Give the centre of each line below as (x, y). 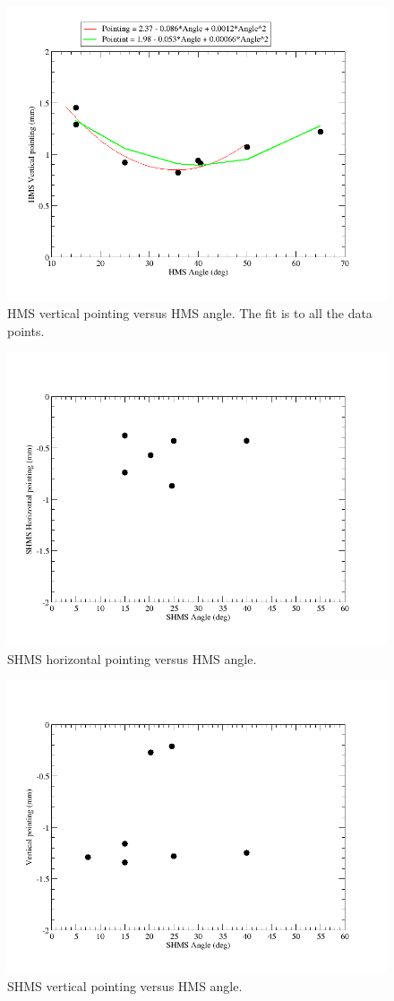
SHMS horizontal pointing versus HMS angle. (132, 658)
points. (26, 330)
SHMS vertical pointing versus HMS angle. (125, 986)
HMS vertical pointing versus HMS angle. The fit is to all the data (190, 313)
